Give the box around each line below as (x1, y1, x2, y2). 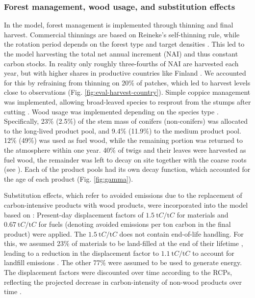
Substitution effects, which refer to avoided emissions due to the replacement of (4, 190, 242, 200)
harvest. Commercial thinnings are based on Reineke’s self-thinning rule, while (4, 29, 240, 39)
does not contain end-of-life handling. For (119, 228, 244, 239)
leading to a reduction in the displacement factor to (4, 247, 159, 258)
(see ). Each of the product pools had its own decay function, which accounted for (4, 164, 251, 174)
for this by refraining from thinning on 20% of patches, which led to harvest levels (4, 77, 251, 87)
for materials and (177, 209, 229, 219)
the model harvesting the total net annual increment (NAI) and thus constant (4, 49, 238, 58)
